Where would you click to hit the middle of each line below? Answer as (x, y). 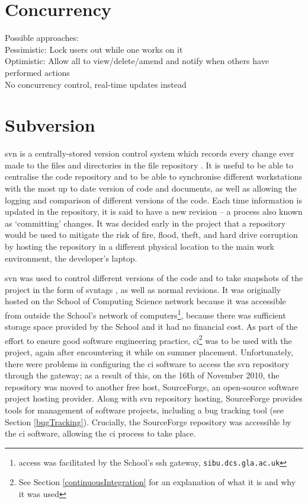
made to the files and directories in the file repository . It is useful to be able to (149, 165)
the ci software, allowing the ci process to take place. (100, 433)
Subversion (50, 125)
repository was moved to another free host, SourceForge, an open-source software (152, 386)
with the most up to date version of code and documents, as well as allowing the (151, 188)
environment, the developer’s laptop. (71, 258)
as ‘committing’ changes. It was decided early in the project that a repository (145, 223)
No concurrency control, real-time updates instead (96, 84)
